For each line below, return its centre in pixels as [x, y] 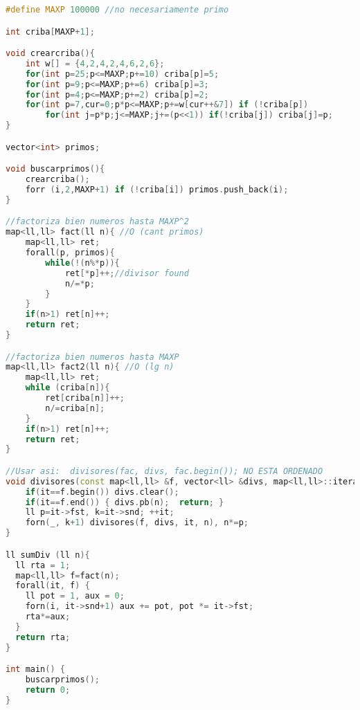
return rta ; [43, 637]
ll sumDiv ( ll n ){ [48, 555]
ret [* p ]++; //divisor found [127, 273]
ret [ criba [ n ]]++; [85, 398]
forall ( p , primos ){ [70, 253]
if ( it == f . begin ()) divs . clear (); [102, 492]
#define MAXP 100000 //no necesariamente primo [117, 10]
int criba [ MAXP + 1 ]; [50, 31]
